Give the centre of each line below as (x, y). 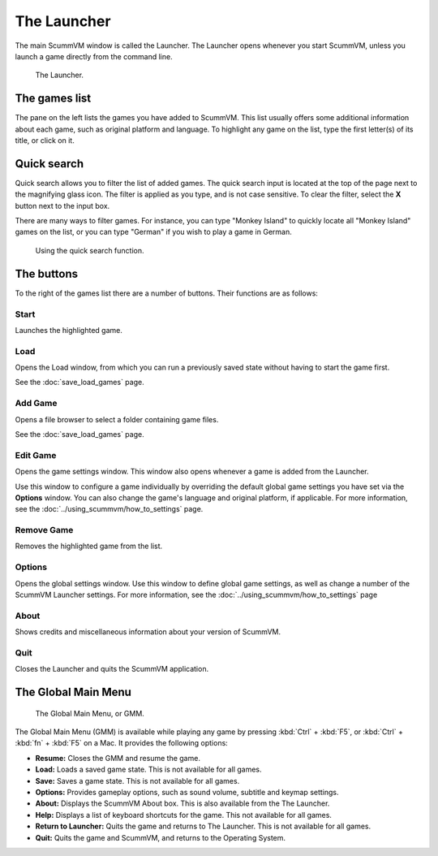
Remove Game (44, 530)
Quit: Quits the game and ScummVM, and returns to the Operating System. (161, 837)
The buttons (47, 273)
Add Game (36, 404)
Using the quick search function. (90, 250)
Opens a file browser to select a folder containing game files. (117, 419)
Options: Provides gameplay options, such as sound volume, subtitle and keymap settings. (187, 792)
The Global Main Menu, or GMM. (90, 713)
